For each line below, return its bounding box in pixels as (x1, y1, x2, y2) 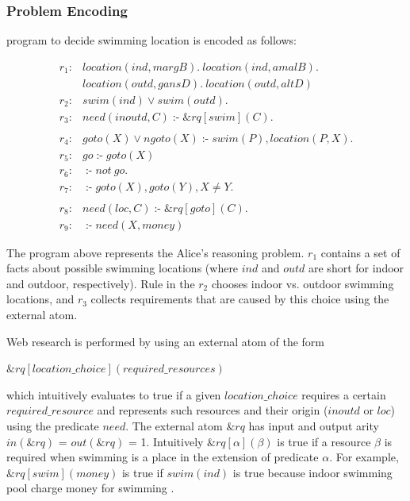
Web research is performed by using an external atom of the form (6, 333, 325, 349)
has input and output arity (248, 417, 379, 434)
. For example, (329, 449, 399, 465)
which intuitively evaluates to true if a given (6, 386, 221, 403)
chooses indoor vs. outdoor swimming (211, 275, 394, 291)
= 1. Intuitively (128, 433, 204, 449)
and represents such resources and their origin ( (97, 402, 328, 418)
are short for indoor (308, 260, 404, 276)
